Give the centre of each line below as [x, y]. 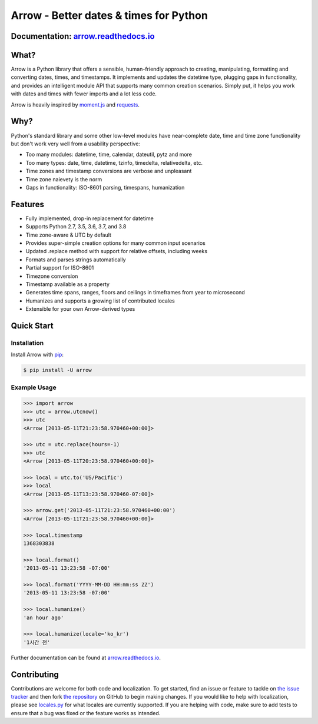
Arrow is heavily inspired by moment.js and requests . [75, 104]
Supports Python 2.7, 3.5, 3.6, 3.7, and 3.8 [76, 227]
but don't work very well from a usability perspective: [76, 144]
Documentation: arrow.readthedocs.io [83, 36]
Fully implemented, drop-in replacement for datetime [90, 218]
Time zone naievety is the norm [64, 179]
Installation [27, 343]
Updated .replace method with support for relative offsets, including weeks [117, 251]
